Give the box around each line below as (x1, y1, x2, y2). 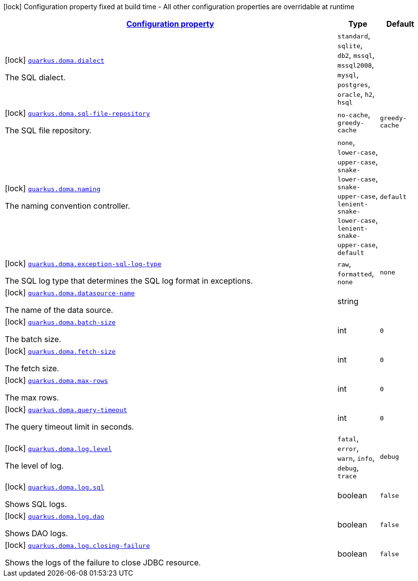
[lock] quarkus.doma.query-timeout (5, 404, 127, 414)
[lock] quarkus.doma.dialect (5, 54, 105, 65)
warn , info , (337, 453, 375, 463)
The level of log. (5, 460, 64, 471)
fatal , (337, 434, 359, 443)
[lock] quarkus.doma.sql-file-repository (5, 108, 150, 118)
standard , (337, 31, 370, 40)
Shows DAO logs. (5, 528, 68, 538)
